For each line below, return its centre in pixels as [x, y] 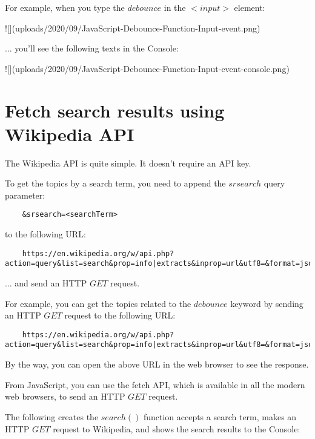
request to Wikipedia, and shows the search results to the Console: [177, 428]
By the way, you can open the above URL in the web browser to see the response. [157, 364]
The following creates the [52, 416]
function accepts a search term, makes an [220, 416]
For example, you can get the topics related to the [98, 303]
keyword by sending [267, 303]
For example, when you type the [65, 7]
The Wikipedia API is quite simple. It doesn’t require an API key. [128, 163]
